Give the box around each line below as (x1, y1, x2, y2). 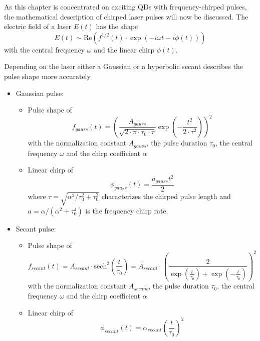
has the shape (96, 21, 138, 31)
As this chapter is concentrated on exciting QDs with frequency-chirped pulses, (4, 1, 247, 11)
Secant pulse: (16, 223, 56, 233)
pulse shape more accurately (4, 70, 91, 81)
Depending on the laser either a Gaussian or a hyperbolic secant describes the (4, 61, 243, 71)
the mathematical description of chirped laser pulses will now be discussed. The (4, 11, 248, 21)
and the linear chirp (94, 44, 155, 54)
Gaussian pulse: (16, 87, 64, 98)
